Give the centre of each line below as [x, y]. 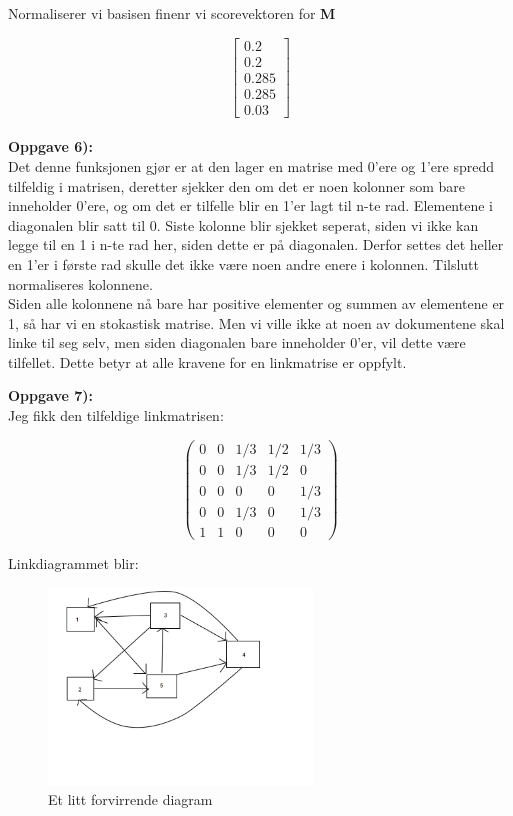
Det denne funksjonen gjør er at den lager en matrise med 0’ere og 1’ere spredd [251, 165]
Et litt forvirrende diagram [130, 799]
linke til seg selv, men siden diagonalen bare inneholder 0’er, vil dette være [237, 342]
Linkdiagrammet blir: [73, 562]
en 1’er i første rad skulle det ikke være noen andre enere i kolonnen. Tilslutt [244, 263]
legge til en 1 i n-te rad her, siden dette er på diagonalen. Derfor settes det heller [256, 244]
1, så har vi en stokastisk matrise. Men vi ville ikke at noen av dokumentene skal [256, 322]
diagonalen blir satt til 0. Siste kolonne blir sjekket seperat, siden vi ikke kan [243, 224]
